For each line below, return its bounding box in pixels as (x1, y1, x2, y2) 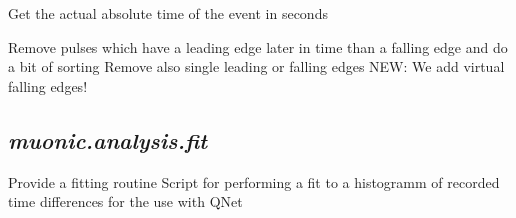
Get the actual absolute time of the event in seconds (8, 3, 328, 23)
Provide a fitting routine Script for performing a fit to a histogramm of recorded (8, 171, 500, 192)
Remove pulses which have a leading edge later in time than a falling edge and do (8, 36, 508, 57)
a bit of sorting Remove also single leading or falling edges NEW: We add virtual (8, 56, 505, 77)
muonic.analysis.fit (8, 124, 208, 155)
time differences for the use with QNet (8, 191, 243, 212)
